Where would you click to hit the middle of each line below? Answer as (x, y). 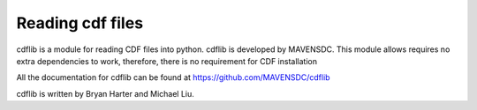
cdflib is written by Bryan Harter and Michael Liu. (105, 93)
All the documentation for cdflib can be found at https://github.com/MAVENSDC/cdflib (173, 77)
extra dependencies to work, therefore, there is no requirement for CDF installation (167, 61)
